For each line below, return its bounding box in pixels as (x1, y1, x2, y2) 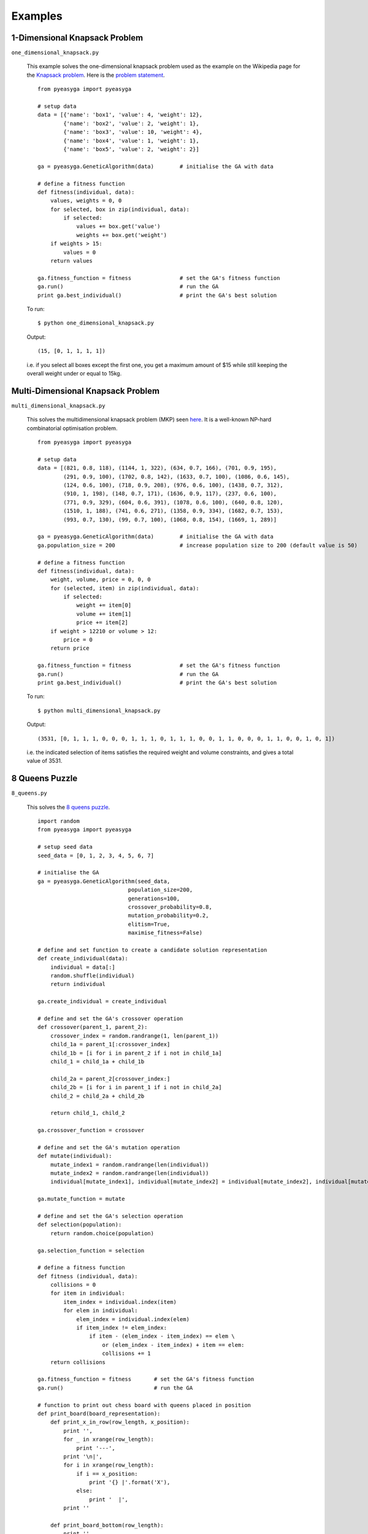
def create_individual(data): (37, 955, 129, 962)
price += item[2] (76, 619, 129, 626)
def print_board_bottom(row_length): (50, 1522, 164, 1529)
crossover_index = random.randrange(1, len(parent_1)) (50, 1032, 219, 1039)
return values (50, 258, 93, 264)
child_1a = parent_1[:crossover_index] (50, 1041, 171, 1048)
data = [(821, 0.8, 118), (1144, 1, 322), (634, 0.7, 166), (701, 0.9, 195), (37, 464, 277, 472)
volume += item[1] (76, 611, 132, 617)
